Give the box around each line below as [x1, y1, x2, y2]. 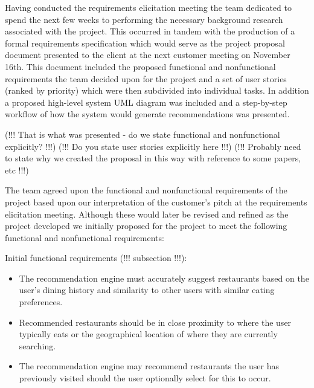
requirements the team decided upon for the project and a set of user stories [5, 72, 287, 85]
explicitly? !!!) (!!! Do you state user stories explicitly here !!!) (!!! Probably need [5, 140, 301, 152]
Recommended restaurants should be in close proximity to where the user [19, 315, 292, 328]
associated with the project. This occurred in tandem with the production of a [5, 25, 295, 37]
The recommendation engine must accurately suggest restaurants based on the [19, 271, 309, 284]
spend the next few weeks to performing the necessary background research [5, 13, 283, 25]
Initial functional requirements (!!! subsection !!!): [5, 251, 187, 264]
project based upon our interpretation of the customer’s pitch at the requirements [5, 195, 307, 208]
